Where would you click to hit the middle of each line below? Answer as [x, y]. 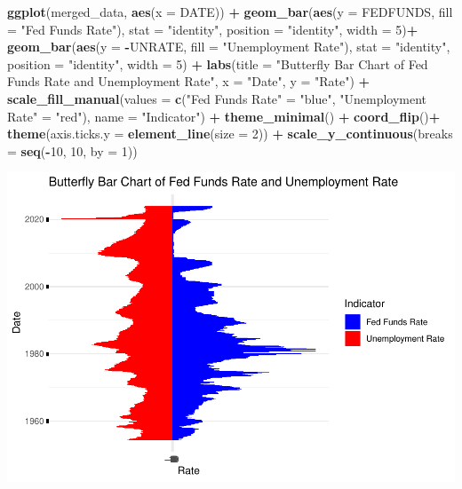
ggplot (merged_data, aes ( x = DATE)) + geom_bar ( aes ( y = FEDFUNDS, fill [230, 12]
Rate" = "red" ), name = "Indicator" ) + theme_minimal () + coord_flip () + [224, 116]
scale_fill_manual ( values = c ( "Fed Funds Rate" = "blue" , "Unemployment [217, 98]
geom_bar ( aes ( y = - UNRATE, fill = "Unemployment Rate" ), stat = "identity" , [229, 47]
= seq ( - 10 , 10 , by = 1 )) [72, 150]
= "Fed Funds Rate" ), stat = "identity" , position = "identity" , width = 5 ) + [213, 29]
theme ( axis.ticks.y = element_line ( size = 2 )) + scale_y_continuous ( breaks [230, 134]
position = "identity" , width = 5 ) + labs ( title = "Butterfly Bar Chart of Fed [218, 63]
